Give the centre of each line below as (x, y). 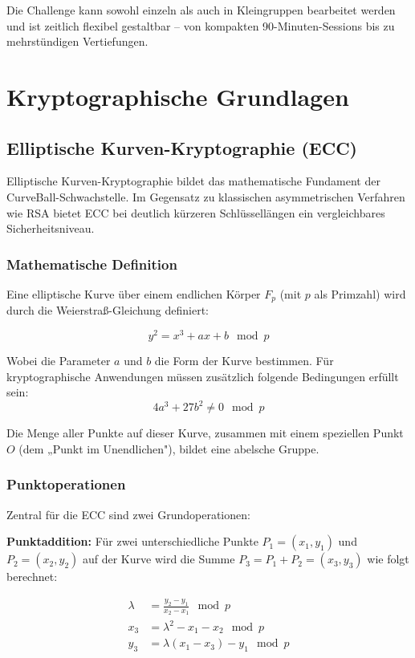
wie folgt (388, 559)
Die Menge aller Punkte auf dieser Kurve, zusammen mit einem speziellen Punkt (205, 433)
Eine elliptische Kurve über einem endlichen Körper (134, 293)
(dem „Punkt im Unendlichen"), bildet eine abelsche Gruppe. (169, 448)
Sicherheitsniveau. (51, 228)
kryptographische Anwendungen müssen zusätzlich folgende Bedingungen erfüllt (203, 376)
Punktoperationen (66, 484)
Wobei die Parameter (59, 361)
